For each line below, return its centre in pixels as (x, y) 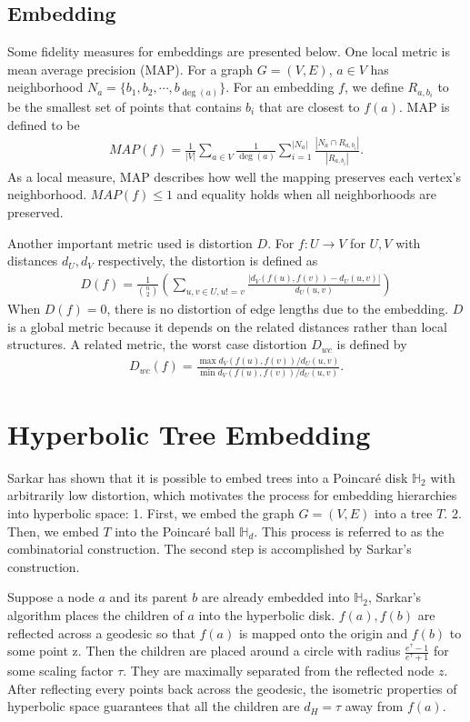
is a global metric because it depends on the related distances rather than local (227, 326)
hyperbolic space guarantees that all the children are (154, 706)
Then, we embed (53, 531)
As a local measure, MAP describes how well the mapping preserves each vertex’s (235, 176)
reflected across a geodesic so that (101, 632)
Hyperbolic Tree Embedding (189, 433)
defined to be (44, 124)
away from (374, 706)
